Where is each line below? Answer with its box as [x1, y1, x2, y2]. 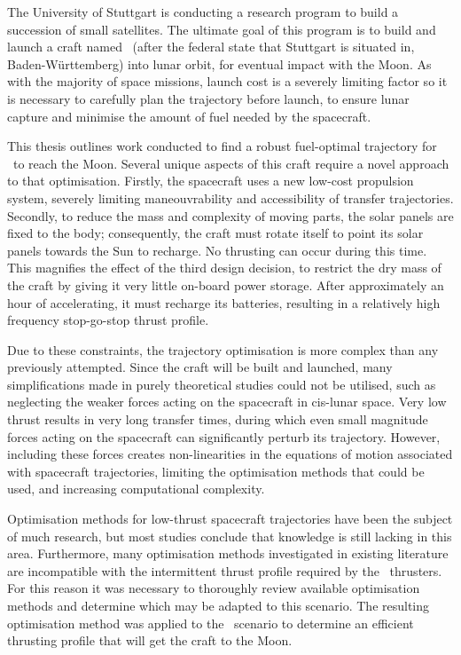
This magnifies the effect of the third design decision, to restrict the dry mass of [7, 258, 441, 277]
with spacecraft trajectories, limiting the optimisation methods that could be [7, 462, 425, 480]
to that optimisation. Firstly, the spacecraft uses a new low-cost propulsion [7, 171, 414, 190]
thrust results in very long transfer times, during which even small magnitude [7, 410, 428, 429]
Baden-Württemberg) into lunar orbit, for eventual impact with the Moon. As [7, 54, 432, 73]
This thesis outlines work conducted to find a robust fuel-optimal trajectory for [7, 137, 437, 155]
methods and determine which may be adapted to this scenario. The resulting [7, 596, 430, 614]
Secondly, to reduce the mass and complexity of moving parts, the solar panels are [7, 206, 454, 225]
